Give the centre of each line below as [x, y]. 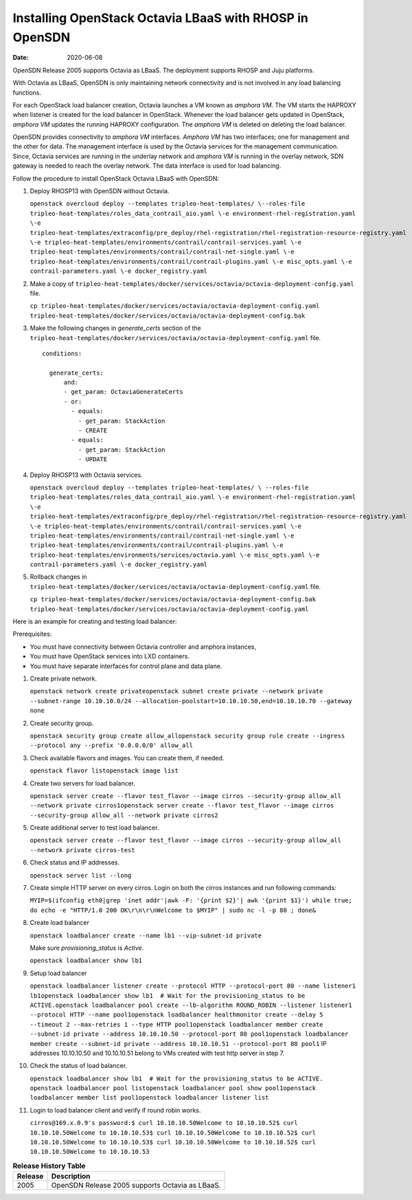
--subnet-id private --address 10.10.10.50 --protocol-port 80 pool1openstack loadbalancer [189, 1034]
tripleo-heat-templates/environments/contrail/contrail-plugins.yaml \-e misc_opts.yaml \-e [191, 262]
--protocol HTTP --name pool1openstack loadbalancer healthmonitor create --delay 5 [176, 1015]
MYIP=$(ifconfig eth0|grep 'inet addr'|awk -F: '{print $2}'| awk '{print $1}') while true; [191, 901]
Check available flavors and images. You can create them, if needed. [127, 758]
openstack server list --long [81, 875]
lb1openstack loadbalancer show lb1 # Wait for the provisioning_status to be [168, 996]
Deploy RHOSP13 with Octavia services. [87, 475]
